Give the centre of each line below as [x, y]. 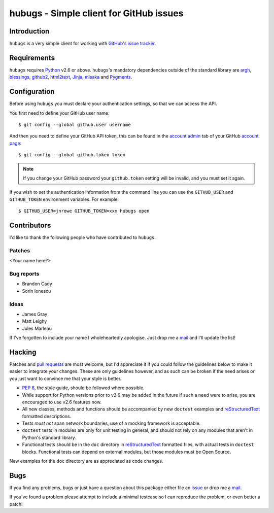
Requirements [32, 58]
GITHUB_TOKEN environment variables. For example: [64, 199]
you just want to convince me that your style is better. [65, 379]
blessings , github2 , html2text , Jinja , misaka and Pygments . [71, 77]
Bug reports [24, 273]
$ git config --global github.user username [75, 125]
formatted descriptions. [47, 416]
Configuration [32, 92]
